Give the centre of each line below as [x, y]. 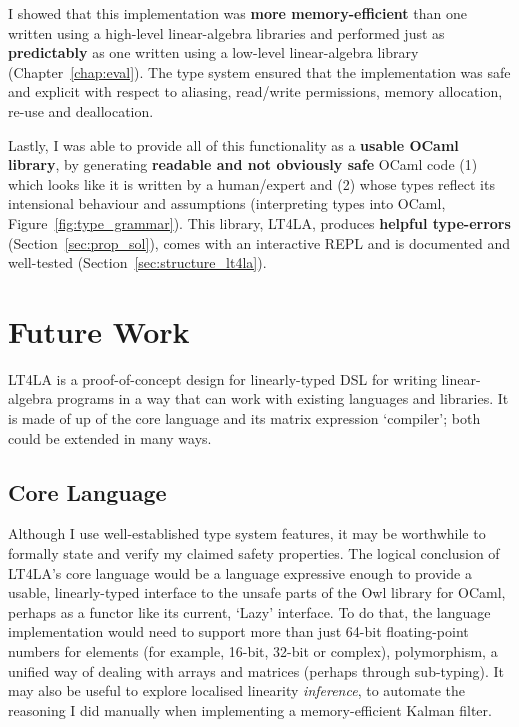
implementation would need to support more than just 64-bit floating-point [238, 631]
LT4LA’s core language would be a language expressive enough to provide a [240, 572]
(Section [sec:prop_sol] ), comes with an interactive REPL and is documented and [259, 242]
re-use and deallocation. [81, 110]
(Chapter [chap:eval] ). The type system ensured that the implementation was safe [259, 71]
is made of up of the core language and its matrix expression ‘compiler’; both [244, 418]
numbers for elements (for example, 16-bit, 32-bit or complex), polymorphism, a [253, 650]
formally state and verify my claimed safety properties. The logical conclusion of [254, 553]
